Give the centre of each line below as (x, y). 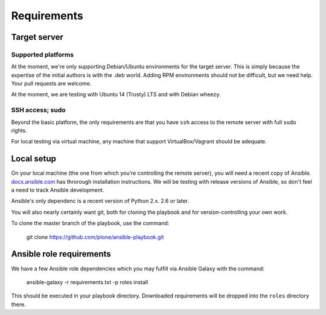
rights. (19, 131)
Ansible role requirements (61, 254)
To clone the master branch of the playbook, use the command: (90, 223)
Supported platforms (43, 54)
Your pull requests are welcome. (51, 84)
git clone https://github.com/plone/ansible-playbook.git (95, 237)
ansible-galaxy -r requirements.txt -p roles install (87, 282)
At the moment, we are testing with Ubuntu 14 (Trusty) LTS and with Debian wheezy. (116, 95)
